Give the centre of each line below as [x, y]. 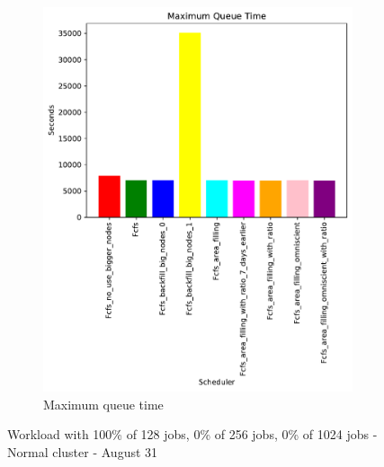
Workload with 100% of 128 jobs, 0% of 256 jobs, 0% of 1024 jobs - [192, 434]
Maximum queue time [103, 404]
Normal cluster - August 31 [83, 451]
